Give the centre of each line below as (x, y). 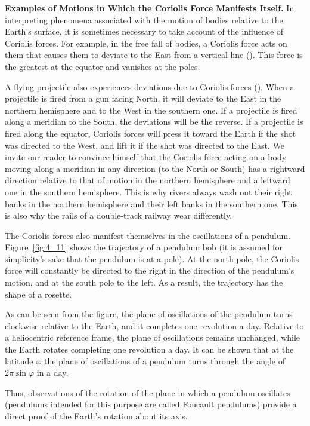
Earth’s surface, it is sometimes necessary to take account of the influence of (144, 31)
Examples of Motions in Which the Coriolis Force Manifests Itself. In (150, 8)
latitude (19, 361)
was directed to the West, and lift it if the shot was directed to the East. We (145, 145)
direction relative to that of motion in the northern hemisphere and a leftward (148, 180)
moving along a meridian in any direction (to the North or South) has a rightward (155, 168)
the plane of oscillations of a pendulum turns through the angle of (164, 361)
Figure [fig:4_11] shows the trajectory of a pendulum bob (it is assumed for (144, 247)
